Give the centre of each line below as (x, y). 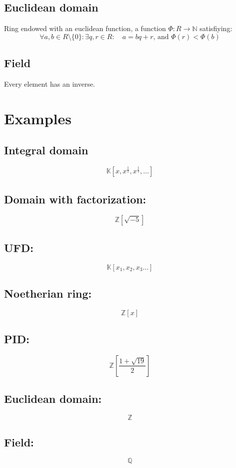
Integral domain (46, 150)
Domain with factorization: (75, 199)
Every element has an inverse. (50, 84)
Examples (38, 118)
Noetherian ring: (48, 293)
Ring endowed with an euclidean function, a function (85, 28)
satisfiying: (216, 28)
